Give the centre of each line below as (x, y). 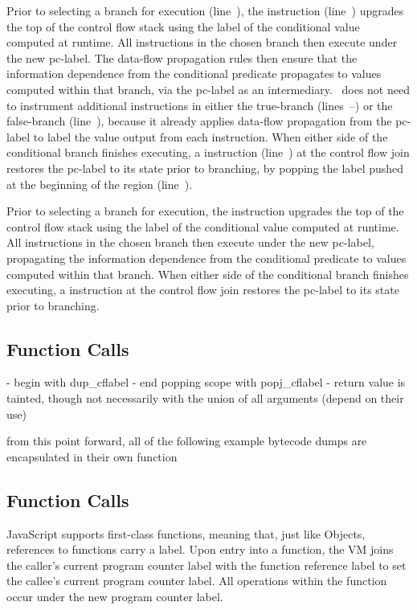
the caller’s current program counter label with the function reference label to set (206, 565)
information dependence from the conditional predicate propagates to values (194, 74)
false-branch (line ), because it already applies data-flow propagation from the (199, 121)
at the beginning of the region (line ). (100, 184)
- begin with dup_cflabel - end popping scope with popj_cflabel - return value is (206, 382)
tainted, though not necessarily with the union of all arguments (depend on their (205, 398)
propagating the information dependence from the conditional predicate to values (206, 258)
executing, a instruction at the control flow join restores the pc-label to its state (203, 290)
